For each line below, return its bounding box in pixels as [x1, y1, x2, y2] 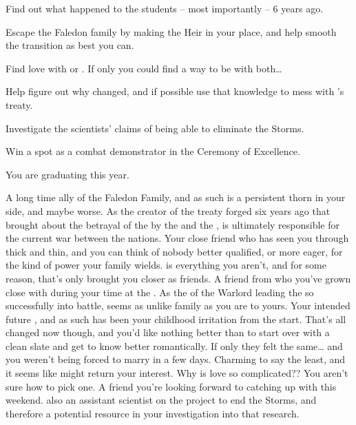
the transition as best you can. [6, 38, 134, 52]
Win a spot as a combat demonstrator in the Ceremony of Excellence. [6, 144, 300, 158]
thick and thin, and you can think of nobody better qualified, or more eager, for [6, 244, 343, 258]
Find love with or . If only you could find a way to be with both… [6, 61, 282, 75]
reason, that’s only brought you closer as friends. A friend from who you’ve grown [6, 271, 351, 285]
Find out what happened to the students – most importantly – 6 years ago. [6, 1, 324, 15]
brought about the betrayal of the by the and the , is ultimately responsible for [6, 217, 339, 231]
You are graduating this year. [6, 167, 129, 181]
